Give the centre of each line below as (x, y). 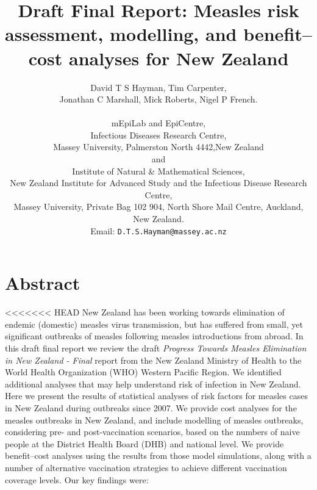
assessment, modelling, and (121, 34)
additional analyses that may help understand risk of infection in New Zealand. (153, 384)
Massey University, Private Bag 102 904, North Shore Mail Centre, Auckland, (158, 207)
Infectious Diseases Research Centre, (158, 135)
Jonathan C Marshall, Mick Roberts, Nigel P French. (158, 99)
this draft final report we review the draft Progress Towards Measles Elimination (156, 348)
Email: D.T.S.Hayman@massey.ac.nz (158, 230)
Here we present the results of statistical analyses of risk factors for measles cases (156, 396)
